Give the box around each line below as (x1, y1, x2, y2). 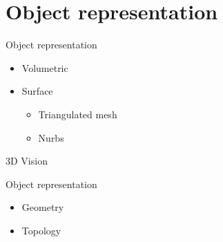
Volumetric (21, 60, 68, 75)
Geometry (21, 200, 64, 214)
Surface (21, 84, 53, 98)
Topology (21, 223, 61, 237)
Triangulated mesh (38, 106, 117, 121)
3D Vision (6, 153, 48, 168)
